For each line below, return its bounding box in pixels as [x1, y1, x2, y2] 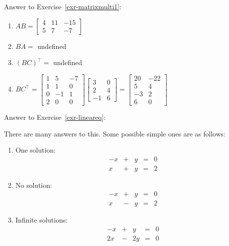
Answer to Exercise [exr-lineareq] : [4, 112, 106, 122]
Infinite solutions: [15, 215, 68, 225]
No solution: [15, 179, 52, 190]
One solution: [15, 145, 56, 155]
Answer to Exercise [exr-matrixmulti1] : [4, 1, 122, 11]
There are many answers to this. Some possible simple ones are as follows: [4, 128, 226, 138]
